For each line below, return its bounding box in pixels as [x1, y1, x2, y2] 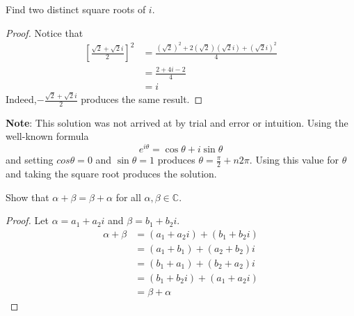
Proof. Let [6, 213, 49, 228]
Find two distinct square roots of [6, 2, 146, 16]
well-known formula [6, 129, 89, 143]
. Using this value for [249, 152, 339, 167]
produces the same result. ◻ [81, 92, 203, 106]
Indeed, [6, 92, 37, 106]
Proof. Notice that [6, 25, 83, 40]
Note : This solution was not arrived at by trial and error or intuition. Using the [6, 115, 348, 129]
